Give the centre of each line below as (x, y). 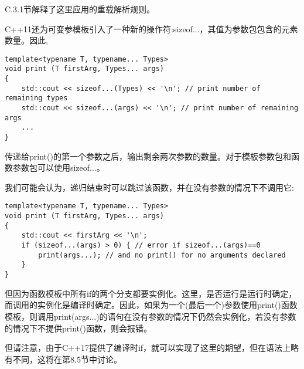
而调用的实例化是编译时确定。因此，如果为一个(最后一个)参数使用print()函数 (151, 305)
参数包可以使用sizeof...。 (59, 167)
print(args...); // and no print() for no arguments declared (162, 255)
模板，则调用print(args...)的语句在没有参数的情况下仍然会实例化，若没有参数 (151, 316)
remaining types (36, 98)
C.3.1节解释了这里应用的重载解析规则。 (80, 9)
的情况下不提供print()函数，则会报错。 (78, 328)
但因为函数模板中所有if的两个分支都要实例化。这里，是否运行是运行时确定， (151, 293)
